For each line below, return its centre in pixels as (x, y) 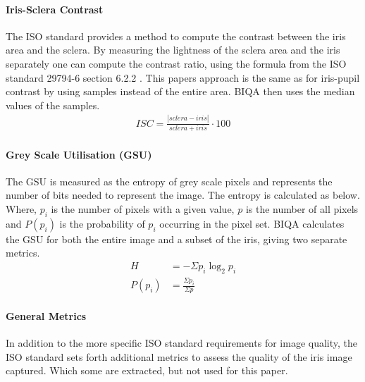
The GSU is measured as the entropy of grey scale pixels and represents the (169, 181)
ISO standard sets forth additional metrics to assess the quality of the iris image (179, 356)
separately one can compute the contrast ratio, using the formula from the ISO (176, 63)
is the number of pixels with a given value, (143, 209)
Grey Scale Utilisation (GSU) (79, 154)
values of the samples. (53, 105)
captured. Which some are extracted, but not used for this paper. (147, 370)
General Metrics (46, 315)
